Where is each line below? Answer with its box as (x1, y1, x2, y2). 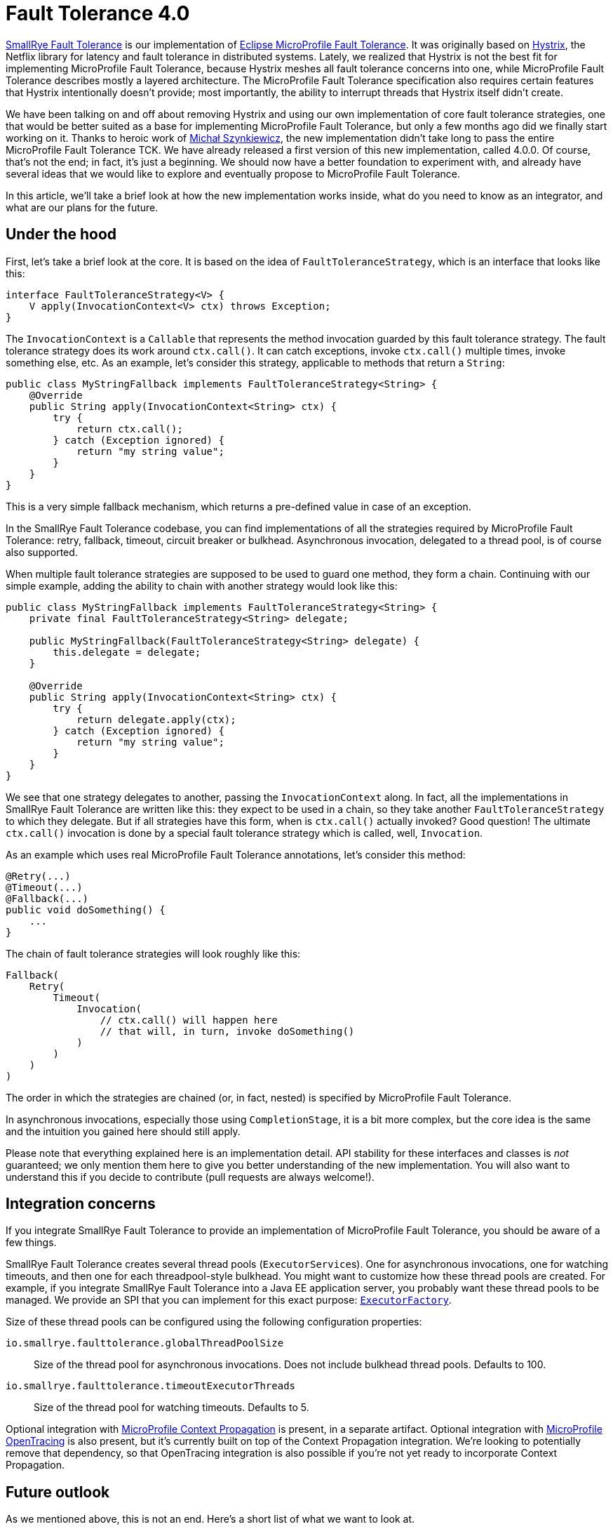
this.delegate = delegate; (53, 646, 201, 658)
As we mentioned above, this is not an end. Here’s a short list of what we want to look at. (6, 1513, 415, 1525)
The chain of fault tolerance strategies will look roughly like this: (6, 947, 301, 960)
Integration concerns (6, 1195, 156, 1213)
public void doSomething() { (6, 903, 166, 915)
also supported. (6, 545, 78, 558)
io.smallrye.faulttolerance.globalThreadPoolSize (6, 1337, 284, 1349)
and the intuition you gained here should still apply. (6, 1125, 241, 1137)
